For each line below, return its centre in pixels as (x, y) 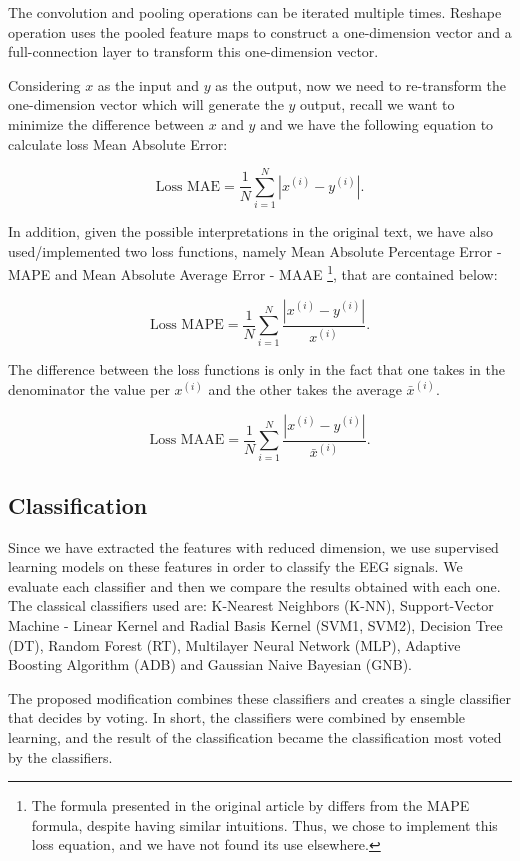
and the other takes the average (305, 389)
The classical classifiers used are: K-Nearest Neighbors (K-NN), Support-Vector (251, 605)
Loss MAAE (187, 440)
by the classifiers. (60, 756)
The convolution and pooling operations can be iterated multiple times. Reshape (255, 12)
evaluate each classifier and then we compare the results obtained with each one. (254, 585)
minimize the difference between (106, 123)
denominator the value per (89, 389)
